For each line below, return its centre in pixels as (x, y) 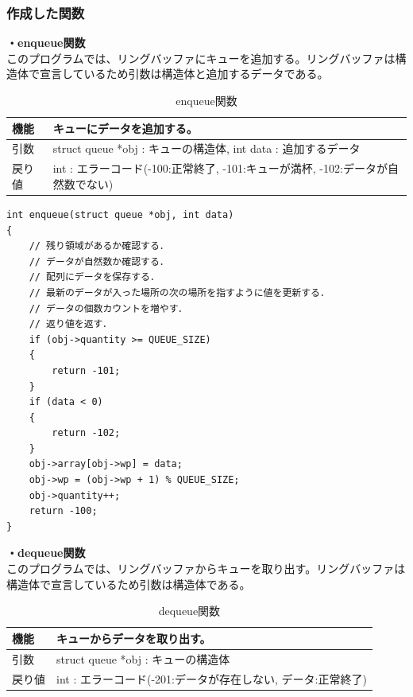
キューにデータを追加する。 (125, 128)
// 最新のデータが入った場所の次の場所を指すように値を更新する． (179, 292)
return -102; (86, 433)
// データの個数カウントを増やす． (108, 308)
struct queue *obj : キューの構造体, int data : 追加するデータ (206, 148)
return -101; (86, 370)
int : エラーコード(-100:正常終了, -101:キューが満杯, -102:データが (220, 168)
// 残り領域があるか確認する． (99, 246)
